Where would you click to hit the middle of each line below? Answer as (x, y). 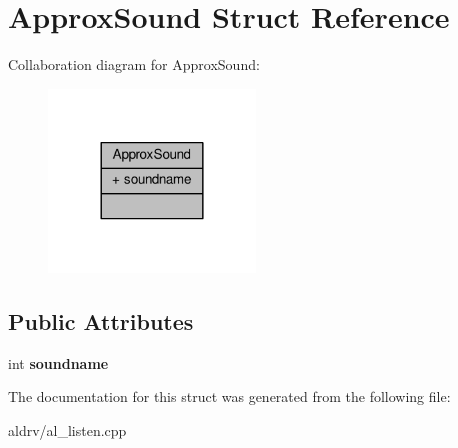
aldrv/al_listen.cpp (67, 430)
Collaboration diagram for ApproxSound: (134, 64)
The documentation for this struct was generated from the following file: (229, 396)
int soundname (58, 362)
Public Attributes (101, 321)
